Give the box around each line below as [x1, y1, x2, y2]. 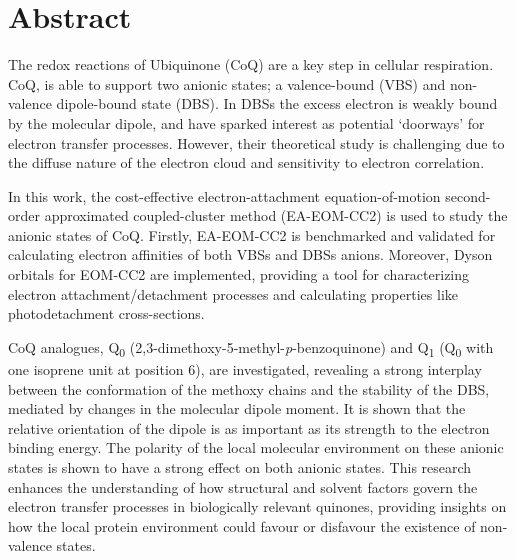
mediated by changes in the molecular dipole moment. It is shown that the [8, 398, 466, 419]
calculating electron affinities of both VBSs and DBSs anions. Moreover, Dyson [8, 244, 493, 265]
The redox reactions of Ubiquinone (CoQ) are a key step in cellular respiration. [8, 54, 494, 75]
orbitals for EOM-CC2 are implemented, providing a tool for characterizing [8, 264, 470, 285]
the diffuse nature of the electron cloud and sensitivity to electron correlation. [8, 152, 485, 173]
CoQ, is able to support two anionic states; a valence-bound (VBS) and [8, 73, 446, 94]
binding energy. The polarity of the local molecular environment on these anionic [8, 437, 504, 458]
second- [445, 185, 491, 206]
